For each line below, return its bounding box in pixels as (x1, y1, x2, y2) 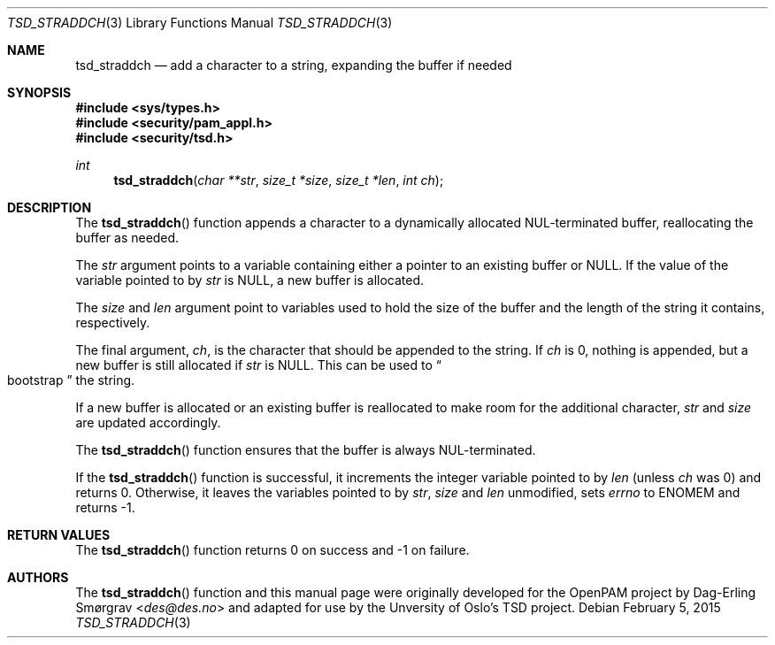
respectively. (75, 315, 150, 330)
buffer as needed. (75, 230, 180, 245)
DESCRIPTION (7, 200, 92, 215)
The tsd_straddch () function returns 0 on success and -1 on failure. (75, 542, 470, 557)
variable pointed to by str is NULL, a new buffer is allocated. (75, 273, 425, 288)
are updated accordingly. (75, 415, 221, 430)
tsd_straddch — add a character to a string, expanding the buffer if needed (75, 58, 512, 73)
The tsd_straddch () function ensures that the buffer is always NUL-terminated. (75, 442, 536, 457)
